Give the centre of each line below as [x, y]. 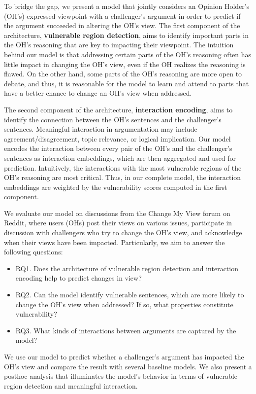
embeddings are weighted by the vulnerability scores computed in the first [116, 187]
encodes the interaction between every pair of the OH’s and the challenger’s [118, 148]
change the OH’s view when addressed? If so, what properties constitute [124, 304]
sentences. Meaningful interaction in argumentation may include [101, 129]
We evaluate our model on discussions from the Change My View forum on [117, 213]
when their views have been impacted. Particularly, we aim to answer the [114, 242]
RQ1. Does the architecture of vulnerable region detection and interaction [127, 268]
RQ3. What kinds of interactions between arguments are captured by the [126, 330]
